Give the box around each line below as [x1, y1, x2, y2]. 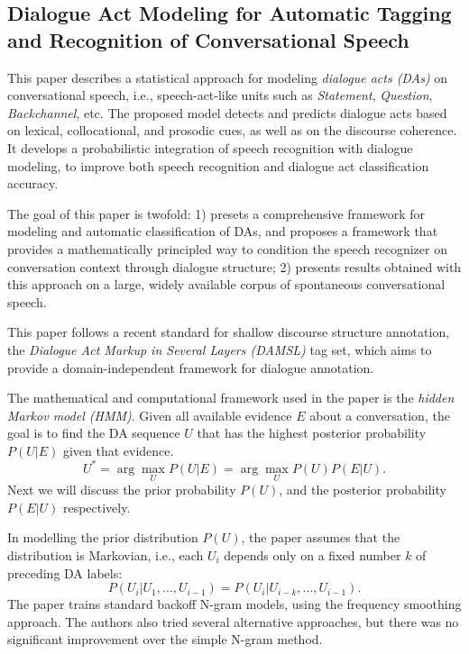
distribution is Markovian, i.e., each [7, 545, 204, 564]
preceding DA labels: [7, 563, 123, 582]
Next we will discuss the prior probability [7, 480, 236, 499]
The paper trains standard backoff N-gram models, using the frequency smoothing [7, 595, 462, 613]
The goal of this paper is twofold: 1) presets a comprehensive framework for [7, 204, 425, 223]
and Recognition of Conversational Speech [7, 25, 409, 53]
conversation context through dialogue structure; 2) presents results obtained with [7, 257, 462, 276]
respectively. [62, 497, 131, 516]
